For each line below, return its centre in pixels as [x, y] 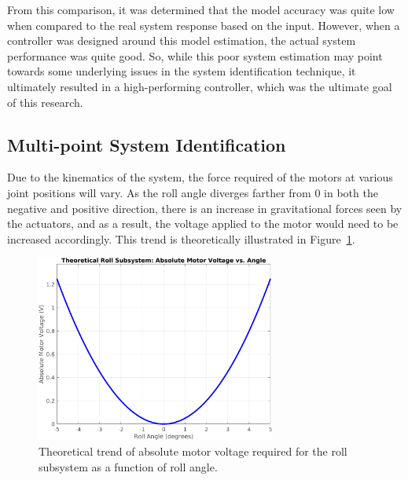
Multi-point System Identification [147, 144]
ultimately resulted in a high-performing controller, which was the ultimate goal [200, 86]
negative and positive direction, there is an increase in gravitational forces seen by [205, 208]
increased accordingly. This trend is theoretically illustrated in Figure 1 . [181, 238]
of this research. [45, 102]
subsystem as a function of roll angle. [128, 466]
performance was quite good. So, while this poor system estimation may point [195, 55]
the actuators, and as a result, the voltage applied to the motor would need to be [203, 224]
